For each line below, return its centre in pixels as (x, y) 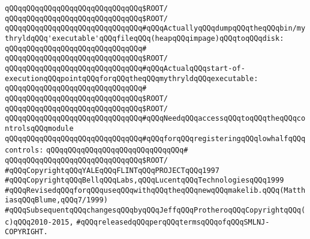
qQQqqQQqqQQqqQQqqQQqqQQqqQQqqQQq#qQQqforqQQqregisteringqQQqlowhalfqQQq (155, 138)
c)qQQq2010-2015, (39, 222)
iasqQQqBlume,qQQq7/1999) (56, 200)
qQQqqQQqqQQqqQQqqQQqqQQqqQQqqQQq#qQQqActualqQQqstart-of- (125, 68)
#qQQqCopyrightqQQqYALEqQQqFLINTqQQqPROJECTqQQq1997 (112, 170)
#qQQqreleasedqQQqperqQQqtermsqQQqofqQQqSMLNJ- (173, 222)
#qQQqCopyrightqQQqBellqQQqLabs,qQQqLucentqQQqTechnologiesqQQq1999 (145, 180)
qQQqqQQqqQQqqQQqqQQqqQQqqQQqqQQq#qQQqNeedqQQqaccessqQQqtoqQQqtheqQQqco (155, 119)
